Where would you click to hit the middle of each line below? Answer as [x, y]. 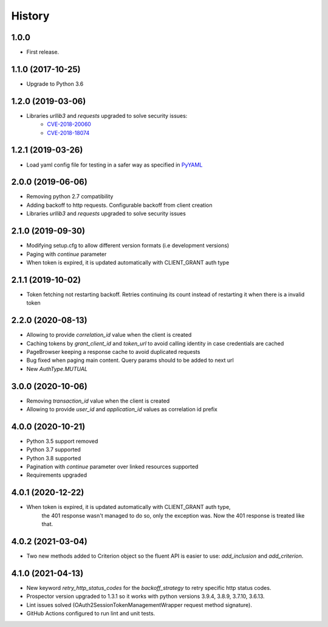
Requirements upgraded [57, 475]
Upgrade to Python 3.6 [55, 84]
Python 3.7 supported [54, 449]
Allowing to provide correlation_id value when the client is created [109, 335]
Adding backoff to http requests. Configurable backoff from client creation [119, 205]
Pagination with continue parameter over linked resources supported [112, 467]
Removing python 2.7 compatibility [70, 196]
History [30, 16]
